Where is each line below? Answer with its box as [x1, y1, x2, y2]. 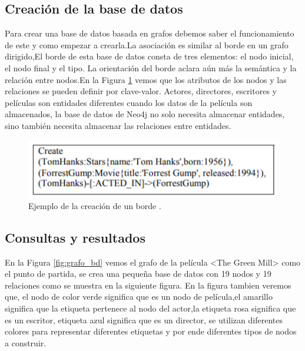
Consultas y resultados [5, 228, 145, 246]
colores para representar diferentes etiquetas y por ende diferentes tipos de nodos [5, 325, 297, 337]
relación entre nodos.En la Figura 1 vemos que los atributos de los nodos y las [5, 73, 287, 85]
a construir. [5, 336, 47, 349]
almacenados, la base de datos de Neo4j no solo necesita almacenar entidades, [5, 108, 285, 120]
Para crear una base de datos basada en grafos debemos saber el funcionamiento [5, 27, 294, 39]
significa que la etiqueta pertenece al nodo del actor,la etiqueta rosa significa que [5, 302, 296, 314]
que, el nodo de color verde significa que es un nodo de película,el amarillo [5, 290, 273, 303]
